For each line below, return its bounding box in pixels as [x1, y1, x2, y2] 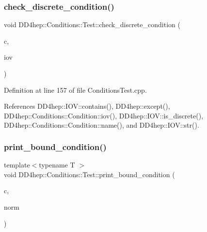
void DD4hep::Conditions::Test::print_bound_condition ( [4, 169, 175, 179]
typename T [39, 160, 75, 170]
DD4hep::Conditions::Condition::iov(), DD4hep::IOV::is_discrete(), [4, 110, 204, 120]
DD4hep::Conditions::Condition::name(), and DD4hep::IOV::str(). [4, 120, 199, 130]
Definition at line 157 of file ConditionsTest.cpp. [4, 84, 147, 95]
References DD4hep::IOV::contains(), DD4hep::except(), [4, 101, 170, 111]
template [4, 160, 30, 170]
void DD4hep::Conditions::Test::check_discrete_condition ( [4, 19, 180, 30]
